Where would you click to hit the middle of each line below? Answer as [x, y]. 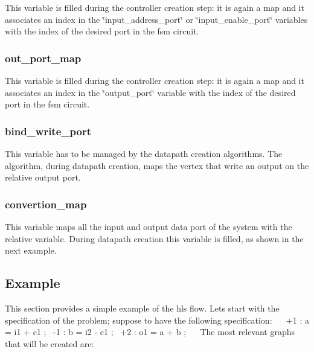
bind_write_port [48, 131]
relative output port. [43, 177]
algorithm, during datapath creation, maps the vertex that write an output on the [157, 165]
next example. [31, 250]
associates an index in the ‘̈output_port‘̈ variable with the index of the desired [150, 92]
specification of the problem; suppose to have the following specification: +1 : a [157, 320]
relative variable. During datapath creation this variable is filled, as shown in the [154, 238]
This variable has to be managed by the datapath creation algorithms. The [144, 153]
